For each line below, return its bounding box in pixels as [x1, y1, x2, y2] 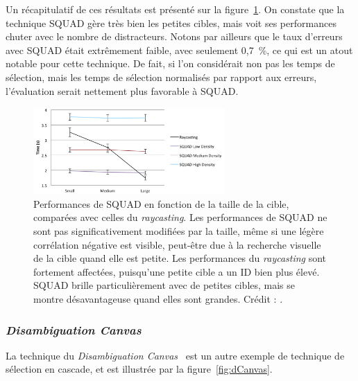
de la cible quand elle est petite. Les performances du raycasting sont [33, 251, 327, 265]
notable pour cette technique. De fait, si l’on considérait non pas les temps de [6, 56, 335, 71]
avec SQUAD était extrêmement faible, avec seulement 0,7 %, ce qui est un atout [6, 42, 353, 57]
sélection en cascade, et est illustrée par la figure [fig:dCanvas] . [6, 362, 273, 376]
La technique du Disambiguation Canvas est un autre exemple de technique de [6, 348, 345, 362]
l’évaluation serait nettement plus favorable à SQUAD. [6, 83, 239, 98]
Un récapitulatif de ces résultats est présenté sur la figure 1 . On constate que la [6, 2, 345, 16]
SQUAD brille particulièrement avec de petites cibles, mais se [33, 278, 296, 292]
